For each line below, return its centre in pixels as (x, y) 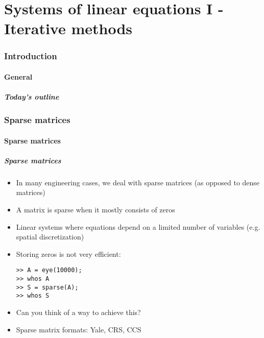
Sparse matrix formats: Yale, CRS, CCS (79, 329)
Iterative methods (68, 28)
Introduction (31, 56)
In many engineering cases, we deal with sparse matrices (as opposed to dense (138, 182)
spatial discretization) (50, 237)
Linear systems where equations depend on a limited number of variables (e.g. (138, 226)
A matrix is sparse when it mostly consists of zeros (95, 210)
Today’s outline (32, 97)
